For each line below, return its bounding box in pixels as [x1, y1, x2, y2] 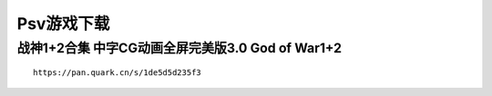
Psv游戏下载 [16, 14, 110, 34]
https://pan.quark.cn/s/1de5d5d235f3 [33, 68, 202, 78]
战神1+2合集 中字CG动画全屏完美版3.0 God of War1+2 [16, 40, 342, 56]
